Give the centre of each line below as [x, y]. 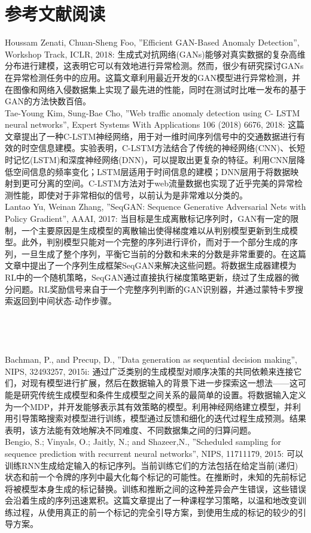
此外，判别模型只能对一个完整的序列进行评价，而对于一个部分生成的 [155, 242]
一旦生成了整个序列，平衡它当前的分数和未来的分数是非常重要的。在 [155, 253]
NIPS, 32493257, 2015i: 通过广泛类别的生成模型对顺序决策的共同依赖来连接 [149, 371]
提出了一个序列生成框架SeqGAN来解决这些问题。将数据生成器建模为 [163, 265]
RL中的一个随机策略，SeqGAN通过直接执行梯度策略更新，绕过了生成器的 [148, 277]
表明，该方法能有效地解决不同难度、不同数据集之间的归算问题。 [130, 430]
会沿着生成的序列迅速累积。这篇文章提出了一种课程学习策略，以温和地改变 [151, 500]
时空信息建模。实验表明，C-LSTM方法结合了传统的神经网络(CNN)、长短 [163, 148]
